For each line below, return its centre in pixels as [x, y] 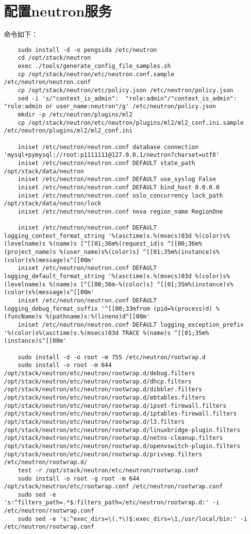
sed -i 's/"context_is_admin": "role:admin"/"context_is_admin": [127, 98]
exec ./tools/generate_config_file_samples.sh [94, 66]
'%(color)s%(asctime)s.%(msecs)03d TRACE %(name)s [87, 333]
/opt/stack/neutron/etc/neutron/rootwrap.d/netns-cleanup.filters [114, 438]
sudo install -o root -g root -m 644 [79, 478]
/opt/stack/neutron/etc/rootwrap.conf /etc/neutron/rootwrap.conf [114, 487]
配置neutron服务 [58, 11]
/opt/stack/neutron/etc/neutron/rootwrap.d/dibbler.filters [103, 390]
